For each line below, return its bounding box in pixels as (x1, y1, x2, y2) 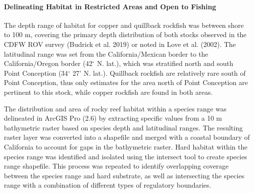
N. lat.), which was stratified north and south (97, 58, 233, 68)
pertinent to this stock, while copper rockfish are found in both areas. (4, 86, 213, 97)
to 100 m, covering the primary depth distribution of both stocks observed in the (4, 29, 247, 40)
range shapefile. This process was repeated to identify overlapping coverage (4, 161, 229, 171)
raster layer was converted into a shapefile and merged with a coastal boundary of (4, 132, 250, 142)
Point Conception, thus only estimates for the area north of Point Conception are (4, 77, 248, 87)
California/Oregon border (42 (4, 58, 92, 68)
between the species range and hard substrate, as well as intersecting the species (4, 170, 245, 180)
